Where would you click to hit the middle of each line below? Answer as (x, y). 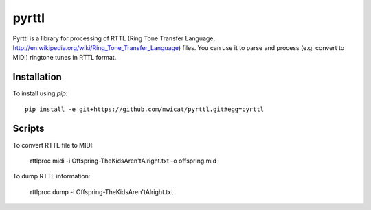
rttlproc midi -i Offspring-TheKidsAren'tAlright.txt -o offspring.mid (123, 161)
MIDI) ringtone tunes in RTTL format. (65, 58)
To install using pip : (40, 93)
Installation (37, 77)
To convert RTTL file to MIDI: (53, 145)
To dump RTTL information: (52, 176)
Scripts (29, 129)
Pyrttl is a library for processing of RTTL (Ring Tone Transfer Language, (114, 38)
